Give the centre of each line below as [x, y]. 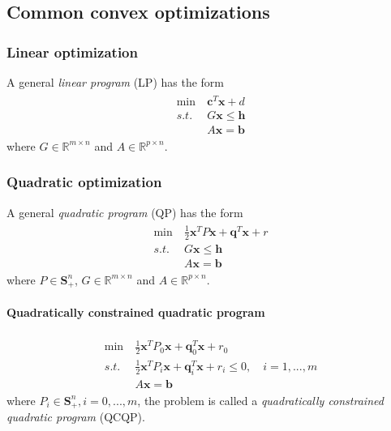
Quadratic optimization [84, 182]
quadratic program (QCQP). [76, 417]
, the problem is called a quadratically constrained [260, 400]
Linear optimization [72, 51]
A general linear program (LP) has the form [116, 82]
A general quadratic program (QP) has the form [125, 212]
